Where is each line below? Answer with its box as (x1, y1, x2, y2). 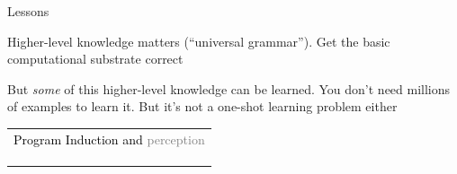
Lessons (7, 2, 49, 20)
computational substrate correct (7, 49, 184, 68)
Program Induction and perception (13, 129, 205, 148)
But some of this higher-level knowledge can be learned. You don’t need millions (7, 79, 451, 98)
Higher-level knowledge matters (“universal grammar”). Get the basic (7, 31, 390, 50)
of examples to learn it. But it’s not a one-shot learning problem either (7, 97, 398, 116)
